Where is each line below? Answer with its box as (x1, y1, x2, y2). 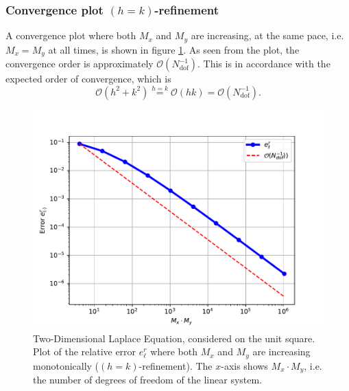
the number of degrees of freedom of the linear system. (33, 372, 263, 387)
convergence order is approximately (5, 56, 154, 71)
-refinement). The (139, 358, 213, 372)
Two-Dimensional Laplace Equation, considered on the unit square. (33, 331, 315, 345)
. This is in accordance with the (197, 56, 330, 71)
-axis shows (221, 358, 268, 372)
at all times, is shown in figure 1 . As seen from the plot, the (48, 42, 300, 56)
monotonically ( (33, 358, 99, 372)
